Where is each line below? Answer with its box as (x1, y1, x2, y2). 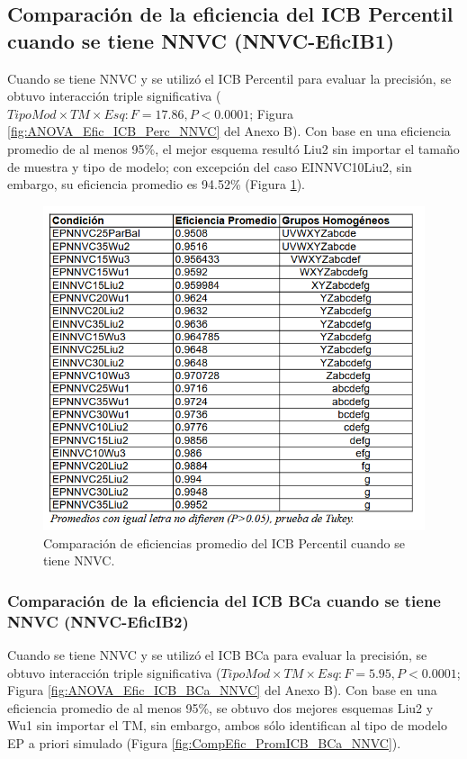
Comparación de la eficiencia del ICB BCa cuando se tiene (7, 589, 441, 611)
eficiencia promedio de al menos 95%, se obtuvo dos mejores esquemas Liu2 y (7, 698, 434, 717)
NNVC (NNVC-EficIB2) (7, 610, 189, 632)
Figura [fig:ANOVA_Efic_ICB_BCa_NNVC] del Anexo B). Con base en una (7, 681, 437, 700)
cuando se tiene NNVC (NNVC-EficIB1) (7, 26, 395, 54)
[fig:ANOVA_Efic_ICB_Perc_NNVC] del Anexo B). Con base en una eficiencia (7, 122, 451, 140)
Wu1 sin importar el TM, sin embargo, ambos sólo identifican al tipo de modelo (7, 716, 447, 735)
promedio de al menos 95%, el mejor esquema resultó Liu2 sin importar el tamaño (7, 139, 460, 158)
